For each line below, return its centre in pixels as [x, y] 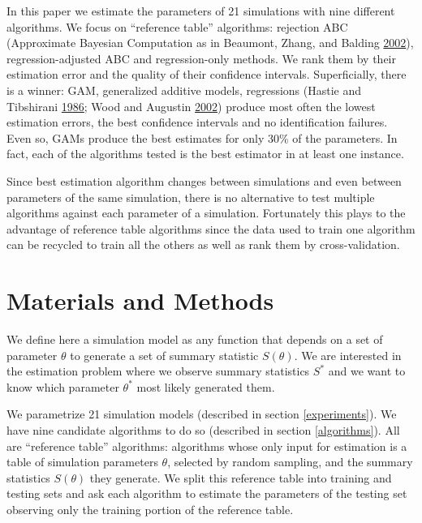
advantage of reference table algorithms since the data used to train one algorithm [211, 228]
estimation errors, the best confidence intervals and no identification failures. [197, 122]
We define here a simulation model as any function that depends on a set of [195, 339]
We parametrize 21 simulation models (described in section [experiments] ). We [202, 414]
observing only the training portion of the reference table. [150, 509]
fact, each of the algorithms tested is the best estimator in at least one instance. [205, 154]
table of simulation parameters [82, 462]
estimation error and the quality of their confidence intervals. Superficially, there [207, 74]
